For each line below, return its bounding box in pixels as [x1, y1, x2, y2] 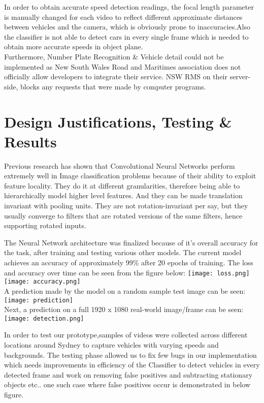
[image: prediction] [4, 296, 74, 304]
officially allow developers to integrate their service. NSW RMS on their [4, 71, 227, 82]
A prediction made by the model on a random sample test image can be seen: [4, 285, 246, 296]
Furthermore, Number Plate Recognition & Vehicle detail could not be [4, 51, 224, 61]
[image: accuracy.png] [4, 278, 81, 286]
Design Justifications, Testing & [4, 111, 232, 132]
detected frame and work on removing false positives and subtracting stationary [4, 369, 253, 380]
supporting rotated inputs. [4, 220, 86, 231]
